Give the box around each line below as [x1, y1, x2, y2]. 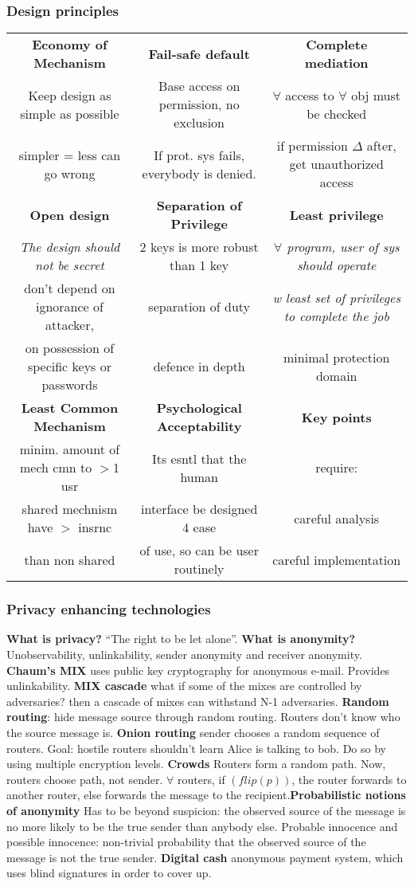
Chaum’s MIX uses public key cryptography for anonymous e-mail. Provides [6, 661, 390, 678]
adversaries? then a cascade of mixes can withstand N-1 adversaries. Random [6, 692, 389, 709]
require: [315, 458, 358, 477]
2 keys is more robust [139, 237, 259, 257]
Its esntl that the [151, 449, 247, 468]
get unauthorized [289, 155, 384, 174]
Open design [29, 205, 110, 224]
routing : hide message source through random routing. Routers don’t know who [6, 708, 400, 725]
